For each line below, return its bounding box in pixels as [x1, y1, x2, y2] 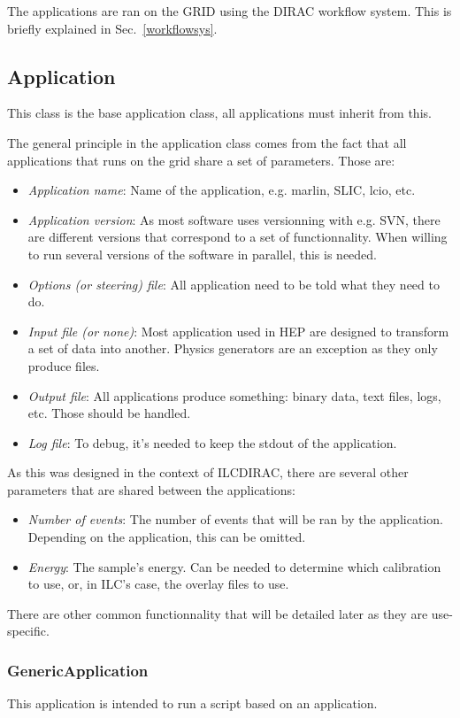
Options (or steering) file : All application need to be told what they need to [27, 274, 440, 293]
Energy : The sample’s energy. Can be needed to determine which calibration [27, 557, 441, 575]
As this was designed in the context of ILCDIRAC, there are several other [7, 463, 409, 482]
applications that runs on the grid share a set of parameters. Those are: [7, 151, 395, 169]
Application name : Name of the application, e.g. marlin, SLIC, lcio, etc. [27, 181, 416, 199]
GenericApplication [7, 659, 149, 681]
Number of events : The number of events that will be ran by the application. [27, 510, 443, 529]
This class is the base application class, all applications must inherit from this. [7, 104, 432, 122]
